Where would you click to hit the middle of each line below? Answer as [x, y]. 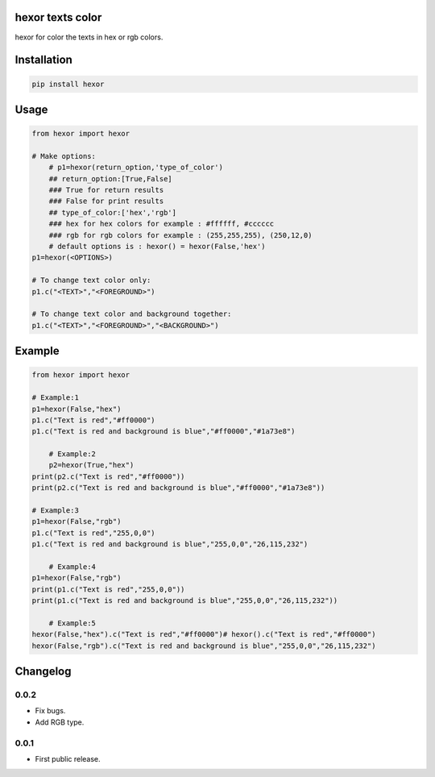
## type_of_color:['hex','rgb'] [113, 212]
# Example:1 [56, 398]
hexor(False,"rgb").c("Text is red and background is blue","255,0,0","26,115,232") [204, 646]
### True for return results [106, 190]
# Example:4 [72, 567]
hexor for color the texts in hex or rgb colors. [89, 37]
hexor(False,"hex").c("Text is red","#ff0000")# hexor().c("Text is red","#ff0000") [204, 634]
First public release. [68, 759]
